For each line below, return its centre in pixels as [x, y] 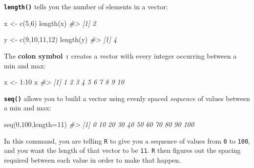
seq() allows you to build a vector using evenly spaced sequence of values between [127, 98]
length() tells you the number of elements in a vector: [86, 6]
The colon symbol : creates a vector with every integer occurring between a [120, 55]
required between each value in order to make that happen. [93, 159]
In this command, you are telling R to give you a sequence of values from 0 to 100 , [127, 140]
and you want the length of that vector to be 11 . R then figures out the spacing [122, 150]
